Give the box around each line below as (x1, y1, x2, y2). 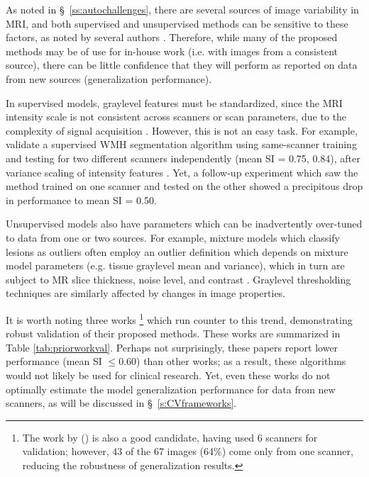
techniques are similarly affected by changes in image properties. (6, 286, 286, 301)
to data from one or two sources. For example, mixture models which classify (6, 230, 340, 245)
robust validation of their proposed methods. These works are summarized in (6, 326, 341, 341)
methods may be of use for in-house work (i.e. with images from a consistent (6, 43, 338, 58)
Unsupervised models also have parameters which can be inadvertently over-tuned (6, 216, 363, 231)
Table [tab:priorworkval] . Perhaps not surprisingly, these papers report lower (6, 339, 338, 354)
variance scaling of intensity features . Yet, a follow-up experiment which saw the (6, 164, 358, 179)
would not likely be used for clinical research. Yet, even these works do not (6, 367, 331, 382)
